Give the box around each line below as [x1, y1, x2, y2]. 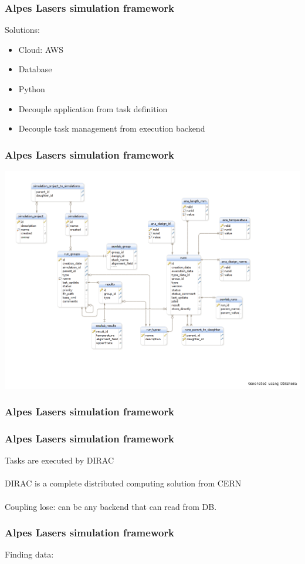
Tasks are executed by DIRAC [5, 454, 114, 466]
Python [18, 83, 45, 95]
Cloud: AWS [18, 43, 64, 55]
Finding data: [5, 548, 54, 560]
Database [18, 63, 52, 75]
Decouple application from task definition [18, 102, 168, 115]
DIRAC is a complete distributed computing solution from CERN [5, 477, 242, 489]
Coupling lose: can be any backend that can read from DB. [5, 500, 217, 512]
